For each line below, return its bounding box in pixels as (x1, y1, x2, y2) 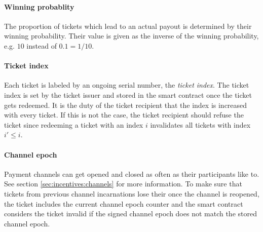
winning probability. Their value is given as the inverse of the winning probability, (4, 30, 259, 41)
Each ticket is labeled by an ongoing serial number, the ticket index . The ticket (4, 80, 249, 90)
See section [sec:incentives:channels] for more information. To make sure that (4, 178, 242, 189)
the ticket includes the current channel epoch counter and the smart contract (4, 198, 243, 209)
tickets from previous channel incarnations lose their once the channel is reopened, (4, 188, 259, 199)
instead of (26, 40, 57, 51)
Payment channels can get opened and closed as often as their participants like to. (4, 168, 259, 179)
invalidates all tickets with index (150, 119, 251, 130)
